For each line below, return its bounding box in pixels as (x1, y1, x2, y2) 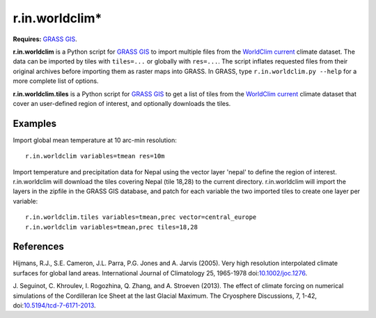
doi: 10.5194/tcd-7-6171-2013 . (13, 301, 97, 310)
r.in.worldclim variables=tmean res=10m (25, 152, 165, 160)
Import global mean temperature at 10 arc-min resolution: (13, 136, 177, 144)
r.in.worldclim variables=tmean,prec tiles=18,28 (25, 223, 198, 231)
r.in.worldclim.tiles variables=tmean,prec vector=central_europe (25, 213, 257, 221)
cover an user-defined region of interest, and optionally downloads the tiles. (13, 99, 231, 107)
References (13, 241, 64, 252)
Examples (13, 117, 57, 129)
